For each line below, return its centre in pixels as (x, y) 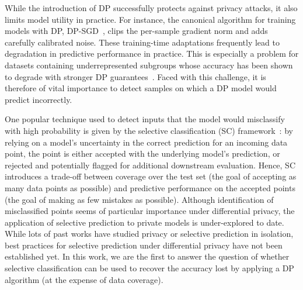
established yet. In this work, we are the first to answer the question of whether (147, 256)
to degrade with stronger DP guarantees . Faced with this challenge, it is (135, 76)
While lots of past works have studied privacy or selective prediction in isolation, (149, 234)
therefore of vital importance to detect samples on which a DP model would (141, 88)
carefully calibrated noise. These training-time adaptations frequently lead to (142, 42)
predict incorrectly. (39, 99)
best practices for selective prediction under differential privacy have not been (144, 245)
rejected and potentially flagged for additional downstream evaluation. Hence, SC (150, 165)
